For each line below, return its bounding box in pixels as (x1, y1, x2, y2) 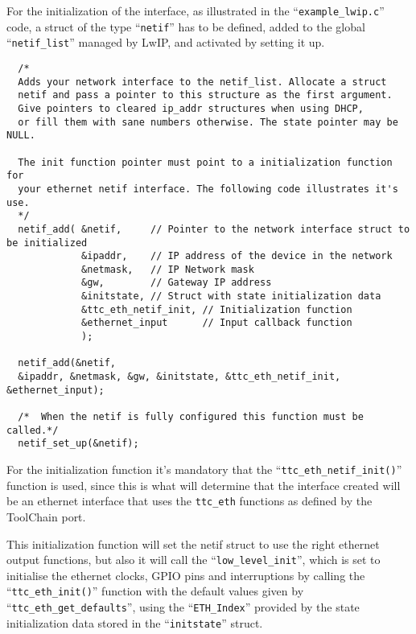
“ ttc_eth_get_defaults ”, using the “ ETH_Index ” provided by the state (6, 599, 360, 615)
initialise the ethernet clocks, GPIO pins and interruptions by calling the (6, 566, 365, 583)
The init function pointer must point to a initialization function (18, 156, 393, 168)
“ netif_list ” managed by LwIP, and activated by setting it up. (6, 34, 325, 51)
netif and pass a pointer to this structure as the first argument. (18, 89, 393, 101)
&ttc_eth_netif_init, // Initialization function (81, 303, 352, 315)
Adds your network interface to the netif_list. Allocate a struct (18, 76, 387, 88)
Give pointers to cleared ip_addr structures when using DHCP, (18, 102, 364, 114)
